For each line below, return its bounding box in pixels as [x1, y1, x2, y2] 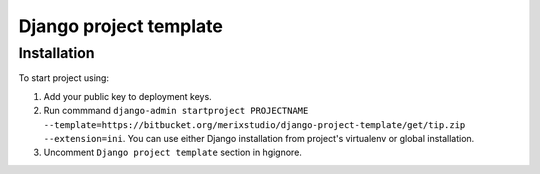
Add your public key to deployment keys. [43, 90, 212, 102]
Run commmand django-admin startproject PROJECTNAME [43, 105, 309, 117]
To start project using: [18, 72, 110, 84]
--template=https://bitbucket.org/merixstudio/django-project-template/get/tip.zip [43, 119, 466, 130]
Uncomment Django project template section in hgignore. [43, 146, 302, 159]
